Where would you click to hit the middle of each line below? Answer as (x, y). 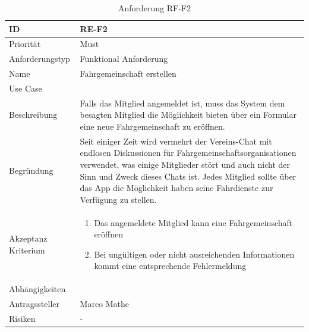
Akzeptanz (28, 238)
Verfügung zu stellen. (118, 199)
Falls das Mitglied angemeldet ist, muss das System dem (182, 103)
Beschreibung (33, 115)
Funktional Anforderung (124, 59)
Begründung (31, 170)
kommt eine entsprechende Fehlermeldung (170, 266)
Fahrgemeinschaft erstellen (128, 73)
